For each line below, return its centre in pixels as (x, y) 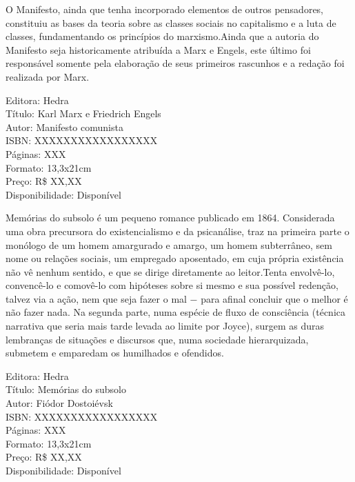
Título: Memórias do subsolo (66, 389)
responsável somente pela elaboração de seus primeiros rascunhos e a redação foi (175, 63)
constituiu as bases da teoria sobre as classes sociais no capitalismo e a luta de (171, 22)
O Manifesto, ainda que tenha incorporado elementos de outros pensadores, (165, 9)
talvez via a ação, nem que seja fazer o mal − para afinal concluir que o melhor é (177, 298)
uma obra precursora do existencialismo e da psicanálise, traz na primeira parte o (177, 231)
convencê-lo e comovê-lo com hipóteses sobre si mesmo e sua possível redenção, (172, 285)
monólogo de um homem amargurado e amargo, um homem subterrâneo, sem (169, 244)
